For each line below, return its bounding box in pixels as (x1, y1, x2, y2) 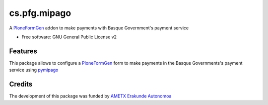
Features (9, 47, 37, 55)
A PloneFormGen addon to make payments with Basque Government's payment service (9, 25, 189, 31)
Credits (9, 80, 33, 89)
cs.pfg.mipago (9, 7, 71, 18)
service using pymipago (9, 67, 59, 73)
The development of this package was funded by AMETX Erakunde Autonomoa (9, 93, 172, 99)
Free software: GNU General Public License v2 (21, 34, 117, 40)
